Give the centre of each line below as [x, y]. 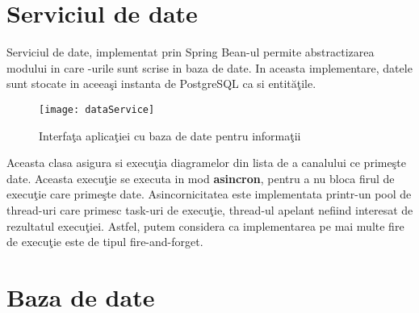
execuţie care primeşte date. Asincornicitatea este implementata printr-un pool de [209, 194]
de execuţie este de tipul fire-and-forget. [105, 242]
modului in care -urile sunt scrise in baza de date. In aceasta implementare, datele [209, 67]
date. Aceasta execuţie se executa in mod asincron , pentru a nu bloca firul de [201, 178]
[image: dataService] [97, 109]
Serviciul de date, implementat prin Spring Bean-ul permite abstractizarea [191, 52]
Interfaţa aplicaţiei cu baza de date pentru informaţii [170, 135]
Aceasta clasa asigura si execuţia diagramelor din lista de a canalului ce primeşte [206, 163]
